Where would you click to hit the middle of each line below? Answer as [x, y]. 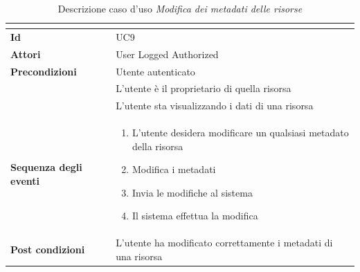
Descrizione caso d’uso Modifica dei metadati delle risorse [180, 8]
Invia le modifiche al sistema [192, 192]
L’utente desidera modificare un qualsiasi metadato [240, 133]
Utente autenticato [155, 71]
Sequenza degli [46, 167]
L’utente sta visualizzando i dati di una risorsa [215, 106]
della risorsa [157, 146]
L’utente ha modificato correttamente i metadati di [224, 243]
